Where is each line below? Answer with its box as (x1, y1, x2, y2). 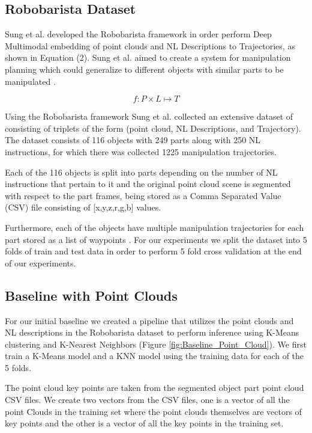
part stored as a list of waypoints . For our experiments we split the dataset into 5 (5, 233, 307, 245)
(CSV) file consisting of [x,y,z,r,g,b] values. (5, 201, 161, 213)
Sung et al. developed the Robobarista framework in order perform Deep (5, 28, 272, 40)
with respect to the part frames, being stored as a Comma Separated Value (5, 189, 281, 201)
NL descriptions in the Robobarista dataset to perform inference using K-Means (5, 326, 299, 339)
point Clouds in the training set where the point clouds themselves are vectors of (5, 405, 302, 417)
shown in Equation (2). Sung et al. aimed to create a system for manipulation (5, 51, 291, 64)
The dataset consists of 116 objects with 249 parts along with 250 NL (5, 134, 261, 146)
